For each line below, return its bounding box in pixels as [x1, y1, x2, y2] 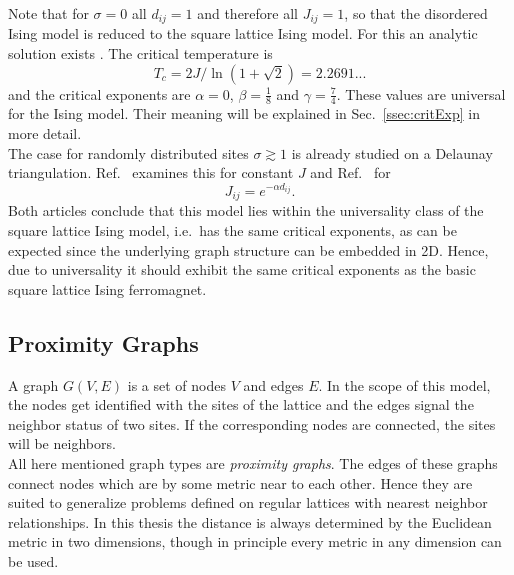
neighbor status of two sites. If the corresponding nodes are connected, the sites [8, 413, 496, 434]
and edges [243, 374, 304, 395]
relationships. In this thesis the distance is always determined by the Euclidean [8, 511, 492, 532]
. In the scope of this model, [318, 374, 491, 395]
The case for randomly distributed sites [8, 142, 249, 163]
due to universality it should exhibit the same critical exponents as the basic [8, 259, 476, 280]
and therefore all [197, 3, 299, 23]
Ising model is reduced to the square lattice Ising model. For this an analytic [8, 23, 478, 44]
